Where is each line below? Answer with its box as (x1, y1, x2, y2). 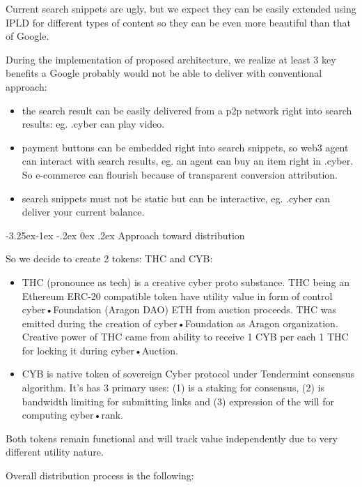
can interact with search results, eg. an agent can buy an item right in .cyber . (22, 153, 354, 168)
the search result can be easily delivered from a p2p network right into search (22, 103, 352, 117)
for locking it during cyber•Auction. (22, 343, 178, 357)
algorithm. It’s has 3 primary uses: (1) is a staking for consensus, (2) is (22, 380, 324, 395)
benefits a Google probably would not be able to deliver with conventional (6, 66, 322, 80)
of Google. (6, 29, 49, 43)
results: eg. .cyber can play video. (22, 117, 165, 131)
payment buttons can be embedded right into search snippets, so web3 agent (22, 140, 349, 154)
